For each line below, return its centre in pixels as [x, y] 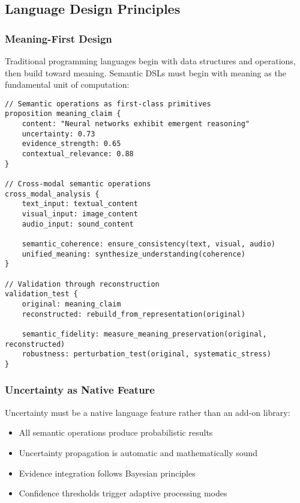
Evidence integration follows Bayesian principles [107, 473]
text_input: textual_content [80, 204]
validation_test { [41, 294]
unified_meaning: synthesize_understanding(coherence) [133, 254]
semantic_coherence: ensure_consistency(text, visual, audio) [149, 244]
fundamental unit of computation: [67, 84]
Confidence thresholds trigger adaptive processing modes [123, 493]
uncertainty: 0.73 [58, 134]
